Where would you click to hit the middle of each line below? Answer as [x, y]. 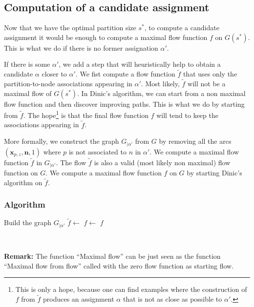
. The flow [71, 162]
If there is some [27, 64]
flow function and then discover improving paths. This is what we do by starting [124, 104]
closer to [54, 74]
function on [21, 173]
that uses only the [210, 74]
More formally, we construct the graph [62, 141]
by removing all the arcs [195, 141]
